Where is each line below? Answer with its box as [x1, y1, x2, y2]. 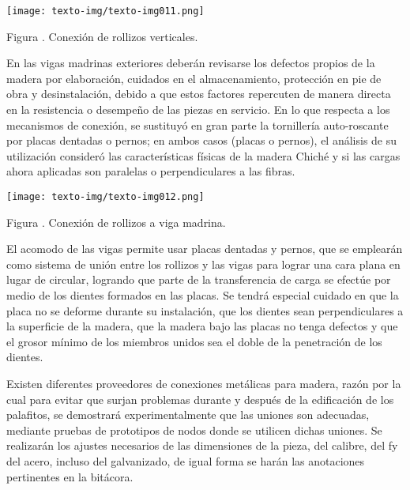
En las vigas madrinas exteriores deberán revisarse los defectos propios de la [6, 55, 375, 71]
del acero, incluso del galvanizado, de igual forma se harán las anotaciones [6, 452, 365, 469]
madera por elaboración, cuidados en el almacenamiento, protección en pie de [6, 70, 382, 86]
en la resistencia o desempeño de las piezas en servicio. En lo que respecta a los [6, 101, 390, 118]
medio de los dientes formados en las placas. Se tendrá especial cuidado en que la [6, 287, 399, 303]
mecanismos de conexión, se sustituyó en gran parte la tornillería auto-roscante [6, 116, 389, 133]
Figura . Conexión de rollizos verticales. [6, 28, 198, 44]
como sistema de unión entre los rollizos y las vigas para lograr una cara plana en [6, 255, 401, 272]
